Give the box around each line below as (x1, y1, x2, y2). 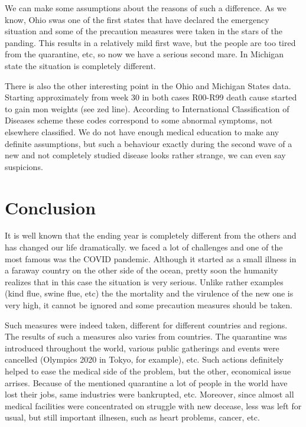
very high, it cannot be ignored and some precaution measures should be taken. (5, 299, 292, 311)
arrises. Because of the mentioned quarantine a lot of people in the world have (5, 376, 288, 389)
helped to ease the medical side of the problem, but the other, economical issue (5, 364, 291, 377)
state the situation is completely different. (5, 59, 156, 71)
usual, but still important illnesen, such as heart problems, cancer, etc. (5, 411, 260, 423)
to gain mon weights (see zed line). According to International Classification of (5, 102, 289, 115)
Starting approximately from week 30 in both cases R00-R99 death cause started (5, 91, 297, 103)
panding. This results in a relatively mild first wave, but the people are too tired (5, 36, 296, 48)
